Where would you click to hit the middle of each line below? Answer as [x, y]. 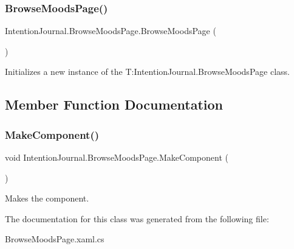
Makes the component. [47, 198]
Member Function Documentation [114, 104]
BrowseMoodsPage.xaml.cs [55, 239]
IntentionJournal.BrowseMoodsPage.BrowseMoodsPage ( [111, 31]
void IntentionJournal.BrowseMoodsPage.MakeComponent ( [117, 157]
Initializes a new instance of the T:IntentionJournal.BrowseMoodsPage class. [147, 72]
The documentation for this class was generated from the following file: [137, 218]
